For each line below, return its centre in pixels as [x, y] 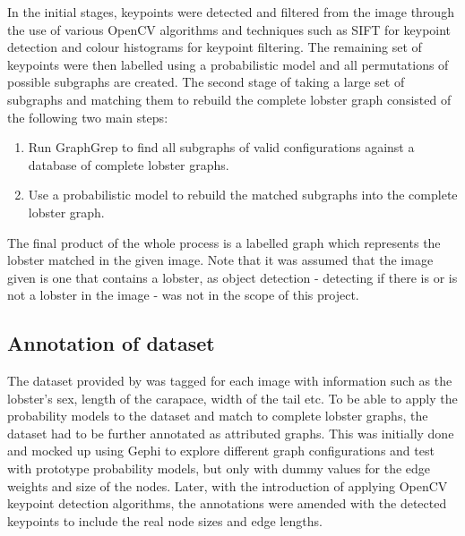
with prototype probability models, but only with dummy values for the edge [219, 468]
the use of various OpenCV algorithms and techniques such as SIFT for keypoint [229, 29]
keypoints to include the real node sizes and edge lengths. [165, 520]
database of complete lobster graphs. [129, 164]
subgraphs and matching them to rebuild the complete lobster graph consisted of [229, 99]
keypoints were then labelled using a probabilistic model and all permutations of [228, 64]
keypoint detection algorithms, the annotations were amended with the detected [227, 503]
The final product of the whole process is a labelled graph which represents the [224, 242]
